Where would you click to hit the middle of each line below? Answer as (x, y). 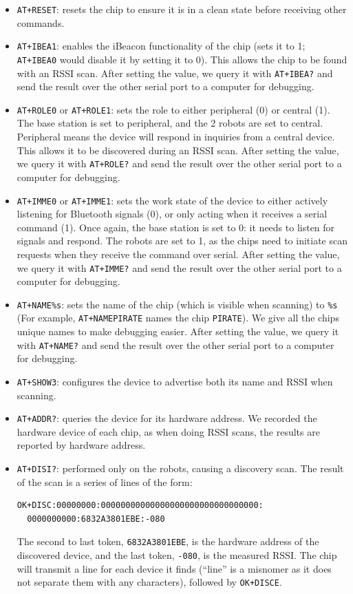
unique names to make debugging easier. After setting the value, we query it (178, 331)
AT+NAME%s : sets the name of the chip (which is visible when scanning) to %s (177, 304)
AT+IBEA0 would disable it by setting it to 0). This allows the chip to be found (182, 59)
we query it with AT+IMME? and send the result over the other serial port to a (179, 267)
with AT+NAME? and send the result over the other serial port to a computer (175, 344)
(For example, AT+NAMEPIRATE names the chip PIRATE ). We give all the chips (178, 318)
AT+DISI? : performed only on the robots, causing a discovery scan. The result (180, 468)
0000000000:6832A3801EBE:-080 (96, 519)
